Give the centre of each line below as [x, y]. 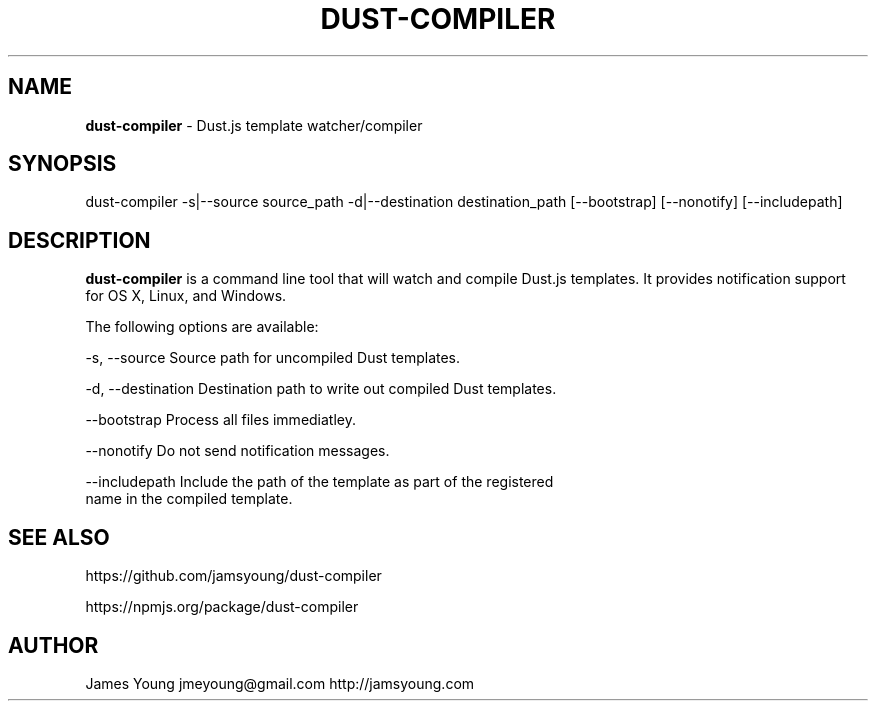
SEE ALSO [59, 537]
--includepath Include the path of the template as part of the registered [319, 482]
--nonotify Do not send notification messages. [237, 451]
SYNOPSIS [62, 164]
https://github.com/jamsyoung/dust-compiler [233, 576]
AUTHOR [53, 645]
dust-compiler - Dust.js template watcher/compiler [254, 125]
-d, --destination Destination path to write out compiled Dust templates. [321, 389]
